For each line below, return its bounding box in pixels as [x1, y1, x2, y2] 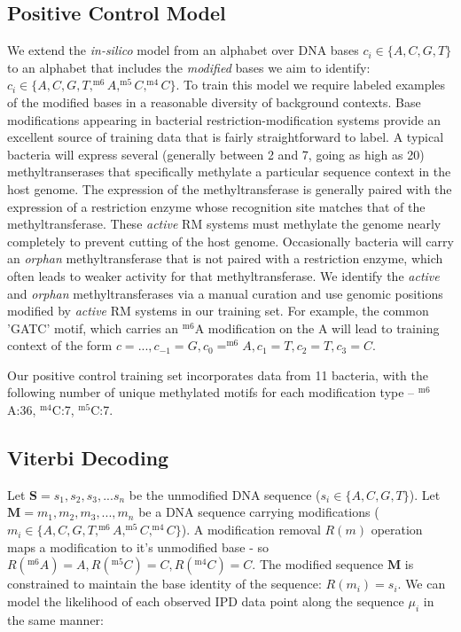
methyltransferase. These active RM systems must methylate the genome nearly [7, 215, 441, 233]
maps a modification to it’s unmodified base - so [7, 537, 270, 556]
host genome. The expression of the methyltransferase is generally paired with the [7, 179, 452, 198]
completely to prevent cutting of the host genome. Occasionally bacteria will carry [7, 231, 454, 250]
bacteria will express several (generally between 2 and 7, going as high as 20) [7, 144, 425, 163]
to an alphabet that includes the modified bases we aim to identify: [7, 58, 371, 76]
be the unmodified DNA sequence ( [129, 485, 321, 503]
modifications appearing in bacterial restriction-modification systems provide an [7, 110, 441, 129]
